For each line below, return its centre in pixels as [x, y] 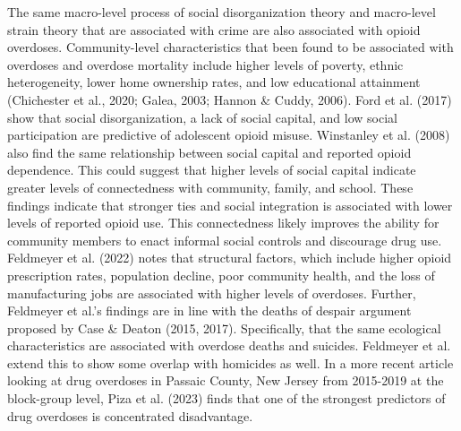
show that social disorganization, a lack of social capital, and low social [202, 117]
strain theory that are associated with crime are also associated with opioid [214, 29]
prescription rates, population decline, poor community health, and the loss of [221, 275]
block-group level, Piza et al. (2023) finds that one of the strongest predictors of [226, 398]
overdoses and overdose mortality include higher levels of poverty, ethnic [205, 64]
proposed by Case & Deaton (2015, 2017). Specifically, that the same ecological [224, 328]
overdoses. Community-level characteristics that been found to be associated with [230, 47]
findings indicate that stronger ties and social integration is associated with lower [230, 205]
